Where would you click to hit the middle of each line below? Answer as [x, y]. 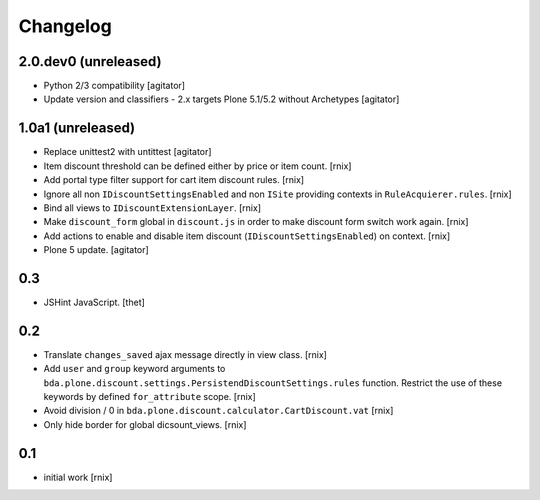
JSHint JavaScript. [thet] [94, 302]
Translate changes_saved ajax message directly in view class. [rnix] [185, 354]
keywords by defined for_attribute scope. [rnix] [150, 397]
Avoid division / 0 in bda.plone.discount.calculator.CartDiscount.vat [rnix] [218, 411]
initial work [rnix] [78, 477]
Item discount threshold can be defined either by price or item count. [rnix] [197, 166]
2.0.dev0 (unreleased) [90, 61]
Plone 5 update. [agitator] [96, 250]
